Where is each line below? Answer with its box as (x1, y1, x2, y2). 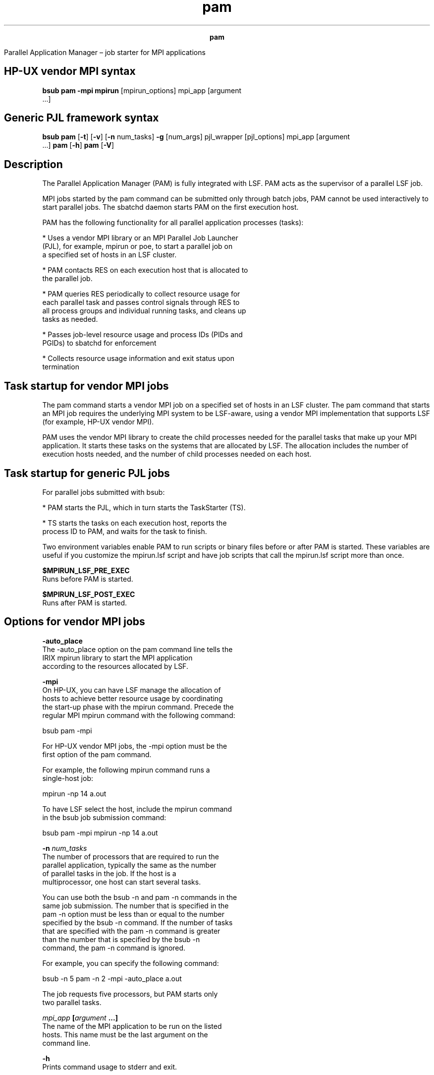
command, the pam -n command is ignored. (42, 943, 186, 952)
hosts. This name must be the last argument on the (42, 1030, 208, 1039)
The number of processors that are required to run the (42, 852, 219, 861)
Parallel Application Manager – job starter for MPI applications (4, 48, 206, 57)
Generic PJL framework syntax (4, 112, 159, 124)
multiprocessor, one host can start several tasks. (42, 877, 201, 886)
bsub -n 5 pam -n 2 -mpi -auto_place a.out (42, 974, 182, 983)
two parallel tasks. (42, 998, 102, 1007)
